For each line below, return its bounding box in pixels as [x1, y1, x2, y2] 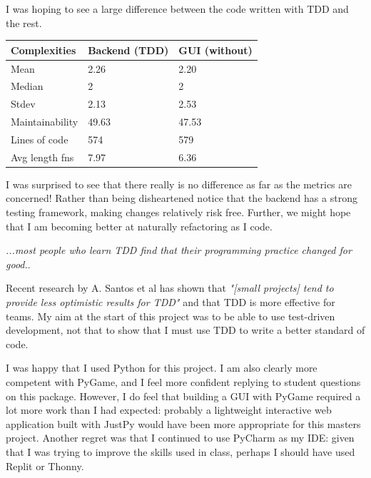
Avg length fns [11, 149, 74, 164]
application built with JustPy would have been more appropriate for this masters [6, 416, 361, 431]
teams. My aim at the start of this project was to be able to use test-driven [6, 308, 335, 323]
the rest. [6, 15, 42, 30]
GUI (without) [178, 42, 253, 57]
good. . [6, 256, 31, 271]
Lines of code [11, 131, 68, 146]
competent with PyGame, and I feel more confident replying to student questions [6, 374, 361, 389]
